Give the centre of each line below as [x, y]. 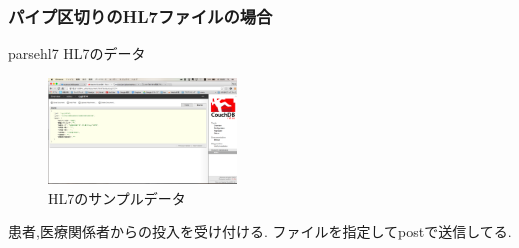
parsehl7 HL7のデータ [77, 53]
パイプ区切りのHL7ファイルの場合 [140, 15]
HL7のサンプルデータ [117, 197]
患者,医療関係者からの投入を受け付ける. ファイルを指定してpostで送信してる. [260, 231]
